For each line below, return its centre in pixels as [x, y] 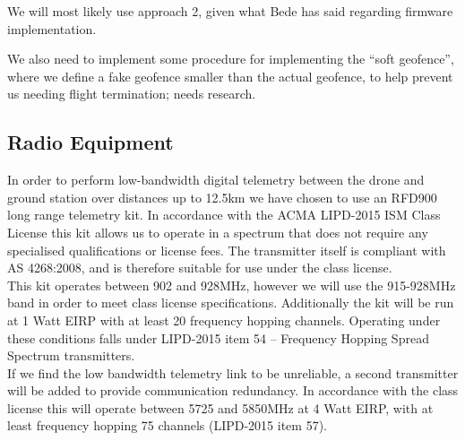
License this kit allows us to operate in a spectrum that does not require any [218, 232]
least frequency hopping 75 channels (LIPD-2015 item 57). [167, 425]
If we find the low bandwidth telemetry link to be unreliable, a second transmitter [233, 372]
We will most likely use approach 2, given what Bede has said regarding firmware [230, 11]
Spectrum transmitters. [71, 355]
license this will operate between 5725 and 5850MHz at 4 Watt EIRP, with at [220, 407]
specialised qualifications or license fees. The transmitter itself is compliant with [227, 250]
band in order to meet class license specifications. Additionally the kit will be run [231, 303]
